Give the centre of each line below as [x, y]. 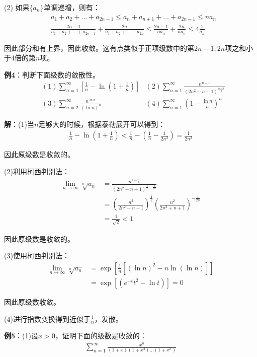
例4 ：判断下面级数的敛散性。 [52, 75]
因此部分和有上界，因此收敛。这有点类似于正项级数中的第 [99, 48]
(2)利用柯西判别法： [37, 171]
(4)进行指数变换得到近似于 [47, 318]
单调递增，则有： [72, 7]
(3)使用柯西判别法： [37, 256]
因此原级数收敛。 [32, 301]
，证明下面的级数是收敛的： [101, 336]
